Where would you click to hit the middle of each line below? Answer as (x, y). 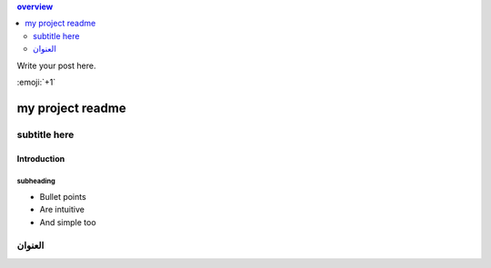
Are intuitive (62, 210)
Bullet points (63, 196)
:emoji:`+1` (36, 82)
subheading (36, 182)
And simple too (68, 222)
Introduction (41, 158)
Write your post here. (56, 65)
